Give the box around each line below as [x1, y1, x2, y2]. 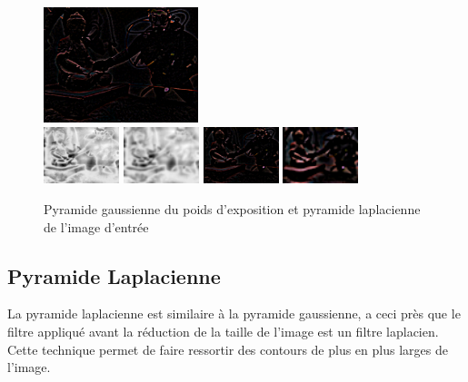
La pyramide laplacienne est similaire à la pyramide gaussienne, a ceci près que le [7, 304, 461, 323]
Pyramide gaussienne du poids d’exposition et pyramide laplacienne [44, 200, 421, 218]
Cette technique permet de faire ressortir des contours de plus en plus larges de [7, 339, 448, 358]
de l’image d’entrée [44, 217, 149, 236]
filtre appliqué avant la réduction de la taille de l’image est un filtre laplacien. [7, 321, 439, 340]
